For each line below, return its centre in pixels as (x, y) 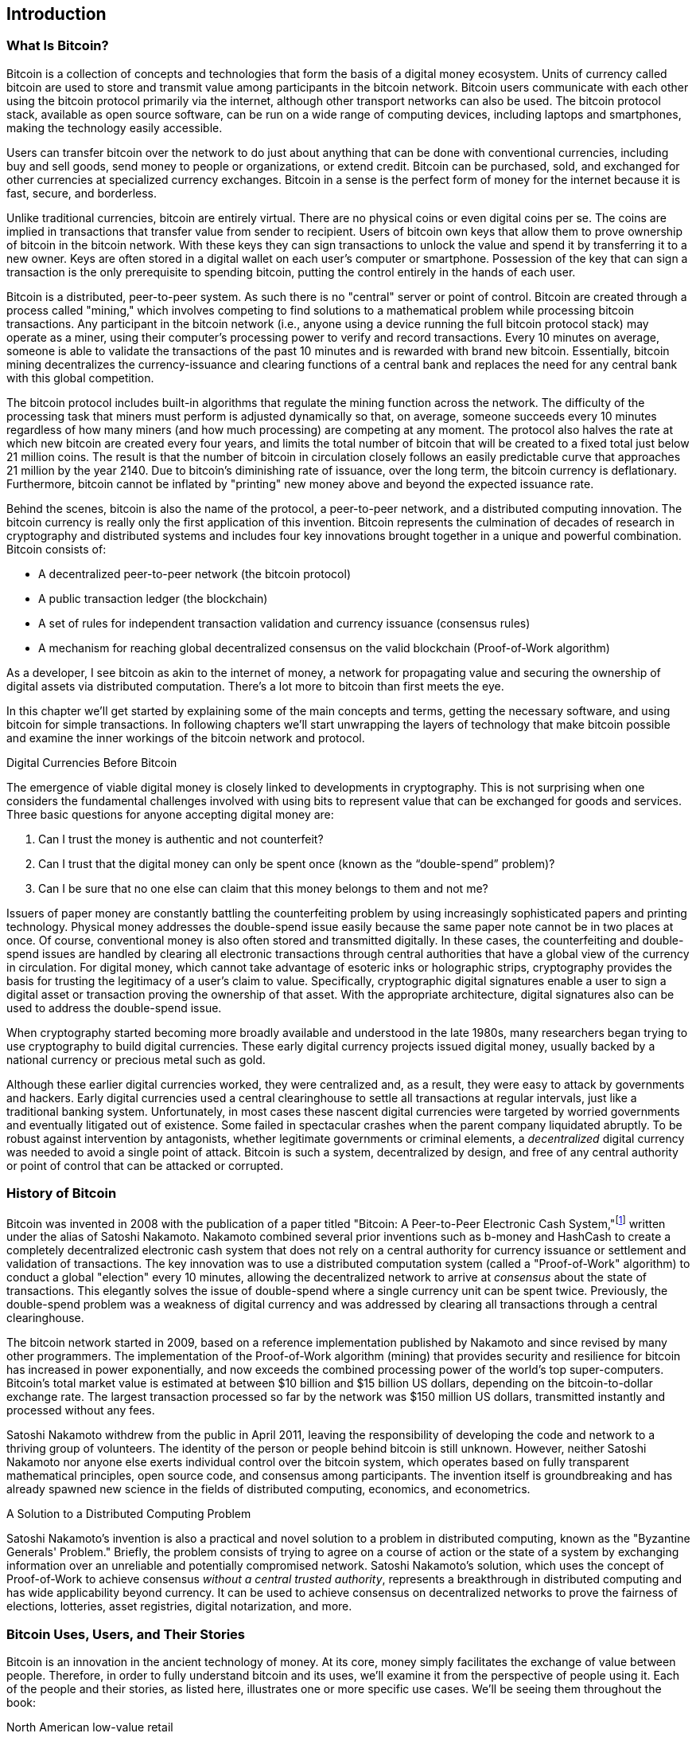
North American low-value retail (90, 1727)
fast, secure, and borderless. (82, 193)
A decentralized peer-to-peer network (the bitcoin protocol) (195, 573)
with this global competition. (80, 378)
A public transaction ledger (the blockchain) (153, 598)
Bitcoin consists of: (56, 549)
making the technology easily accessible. (115, 127)
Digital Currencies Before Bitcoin (92, 762)
